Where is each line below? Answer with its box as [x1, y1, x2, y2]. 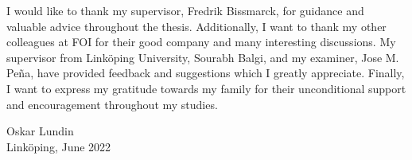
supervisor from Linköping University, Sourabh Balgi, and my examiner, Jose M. [6, 49, 399, 65]
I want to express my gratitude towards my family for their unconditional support [6, 80, 406, 96]
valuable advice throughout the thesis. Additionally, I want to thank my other [6, 18, 387, 34]
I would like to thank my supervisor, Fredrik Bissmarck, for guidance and [6, 2, 364, 18]
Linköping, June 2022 [6, 138, 111, 154]
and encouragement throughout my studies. [6, 96, 218, 112]
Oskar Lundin [6, 123, 74, 139]
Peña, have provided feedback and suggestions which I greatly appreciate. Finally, [6, 64, 405, 81]
